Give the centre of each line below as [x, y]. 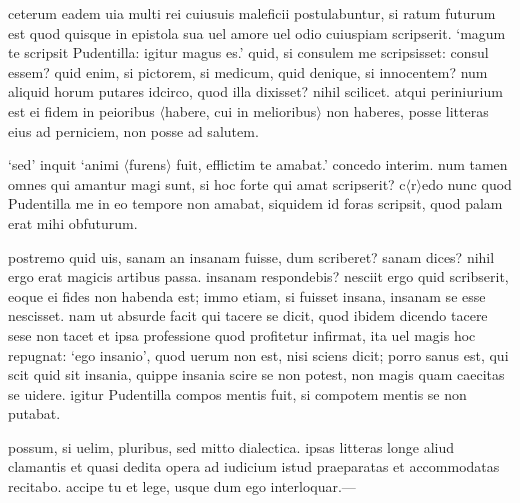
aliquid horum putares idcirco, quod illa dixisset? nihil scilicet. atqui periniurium [255, 91]
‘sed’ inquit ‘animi [63, 164]
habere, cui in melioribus [240, 110]
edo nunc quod [466, 183]
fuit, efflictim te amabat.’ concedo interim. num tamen [342, 164]
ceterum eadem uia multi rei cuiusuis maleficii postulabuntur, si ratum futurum [252, 13]
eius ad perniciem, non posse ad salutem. [133, 130]
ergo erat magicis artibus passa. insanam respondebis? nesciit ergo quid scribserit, [258, 276]
